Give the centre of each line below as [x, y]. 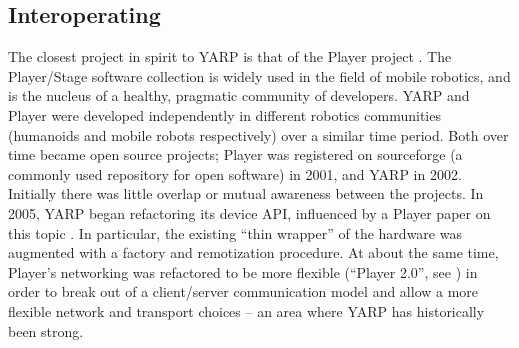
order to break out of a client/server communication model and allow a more [243, 291]
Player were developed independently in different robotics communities [224, 114]
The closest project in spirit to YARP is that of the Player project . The [230, 56]
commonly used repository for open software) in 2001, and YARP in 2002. [235, 173]
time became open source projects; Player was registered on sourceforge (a [235, 154]
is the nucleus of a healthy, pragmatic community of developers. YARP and [239, 95]
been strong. [46, 330]
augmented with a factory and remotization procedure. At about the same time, [253, 252]
